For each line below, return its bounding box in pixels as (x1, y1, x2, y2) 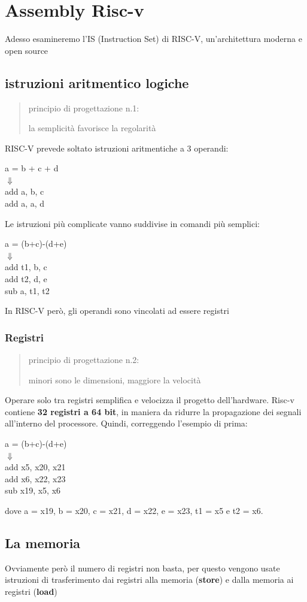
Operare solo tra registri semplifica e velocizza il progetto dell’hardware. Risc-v (5, 394, 294, 406)
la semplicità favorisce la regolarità (28, 122, 156, 134)
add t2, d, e (5, 273, 47, 285)
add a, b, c (5, 185, 44, 198)
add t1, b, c (5, 261, 47, 273)
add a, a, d (5, 197, 45, 210)
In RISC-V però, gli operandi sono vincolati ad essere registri (5, 304, 229, 317)
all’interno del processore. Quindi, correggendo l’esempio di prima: (5, 417, 248, 429)
